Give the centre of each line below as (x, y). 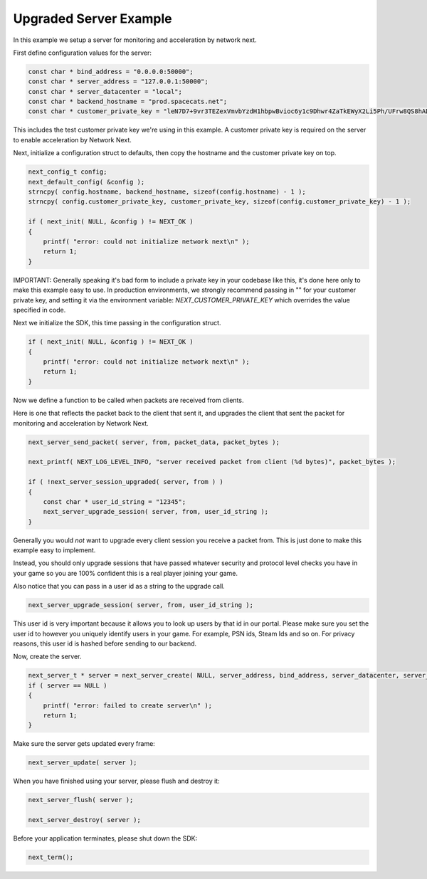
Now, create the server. (47, 657)
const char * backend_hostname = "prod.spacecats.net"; (128, 102)
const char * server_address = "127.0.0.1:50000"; (118, 81)
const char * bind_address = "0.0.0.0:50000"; (111, 72)
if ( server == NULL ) (68, 685)
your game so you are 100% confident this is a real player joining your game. (126, 573)
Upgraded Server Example (93, 19)
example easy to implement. (54, 550)
